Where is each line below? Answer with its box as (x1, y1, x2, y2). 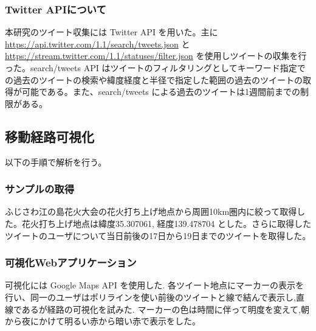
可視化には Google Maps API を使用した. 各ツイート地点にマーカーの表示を (5, 279, 304, 291)
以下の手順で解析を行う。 (5, 155, 107, 168)
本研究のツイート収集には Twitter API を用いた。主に (5, 26, 218, 38)
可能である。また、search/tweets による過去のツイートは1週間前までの (21, 85, 301, 98)
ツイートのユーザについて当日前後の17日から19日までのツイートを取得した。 (5, 229, 311, 242)
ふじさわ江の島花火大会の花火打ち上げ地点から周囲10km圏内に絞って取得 (5, 205, 297, 218)
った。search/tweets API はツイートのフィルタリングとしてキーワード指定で (5, 61, 306, 74)
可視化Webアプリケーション (5, 255, 137, 270)
